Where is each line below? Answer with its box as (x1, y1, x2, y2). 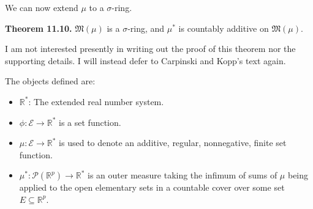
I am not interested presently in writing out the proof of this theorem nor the (5, 42, 296, 55)
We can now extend (5, 1, 78, 13)
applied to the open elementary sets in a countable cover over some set (19, 181, 285, 194)
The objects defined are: (5, 75, 96, 87)
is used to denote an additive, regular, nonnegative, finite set (59, 136, 287, 149)
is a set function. (59, 116, 121, 128)
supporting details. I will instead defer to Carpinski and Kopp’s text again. (5, 54, 286, 67)
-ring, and (127, 21, 165, 34)
